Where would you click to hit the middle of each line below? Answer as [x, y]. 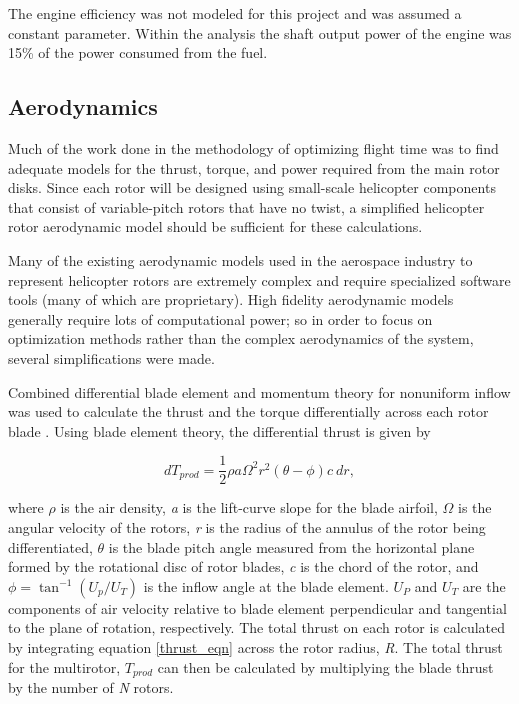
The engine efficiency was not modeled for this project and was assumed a [235, 13]
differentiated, [50, 546]
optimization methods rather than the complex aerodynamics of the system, [241, 338]
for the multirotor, [64, 666]
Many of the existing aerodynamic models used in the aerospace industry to [240, 259]
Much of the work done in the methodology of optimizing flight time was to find [253, 147]
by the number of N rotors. [91, 686]
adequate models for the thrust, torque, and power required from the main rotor [254, 167]
